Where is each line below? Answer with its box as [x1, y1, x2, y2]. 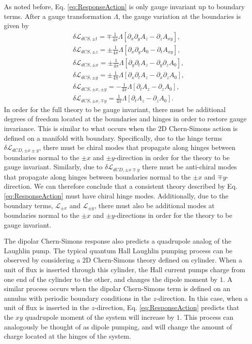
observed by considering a [4, 255, 80, 265]
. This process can [180, 311, 234, 322]
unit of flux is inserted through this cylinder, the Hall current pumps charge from [4, 264, 246, 274]
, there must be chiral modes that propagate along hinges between [39, 142, 236, 152]
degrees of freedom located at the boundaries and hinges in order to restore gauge [4, 114, 247, 124]
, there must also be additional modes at [94, 200, 215, 210]
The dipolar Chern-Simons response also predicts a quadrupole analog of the [4, 236, 232, 246]
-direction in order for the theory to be [114, 152, 230, 162]
